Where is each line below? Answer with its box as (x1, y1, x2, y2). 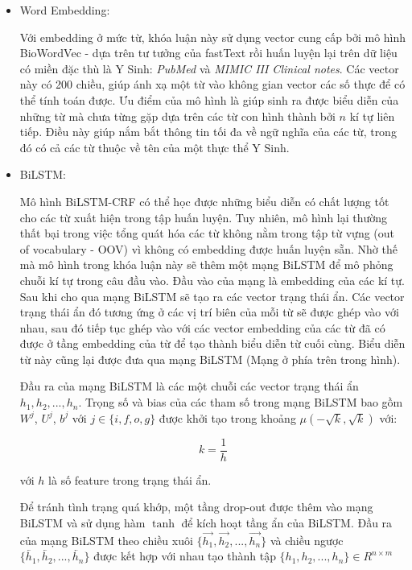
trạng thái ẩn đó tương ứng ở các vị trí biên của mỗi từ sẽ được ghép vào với (19, 304, 399, 320)
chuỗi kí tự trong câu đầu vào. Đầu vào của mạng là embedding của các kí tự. (19, 271, 405, 288)
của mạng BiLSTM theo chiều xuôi (19, 531, 193, 548)
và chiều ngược (270, 531, 344, 548)
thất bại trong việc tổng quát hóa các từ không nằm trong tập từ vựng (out (19, 225, 395, 242)
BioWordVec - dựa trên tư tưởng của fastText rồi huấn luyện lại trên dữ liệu (19, 44, 398, 61)
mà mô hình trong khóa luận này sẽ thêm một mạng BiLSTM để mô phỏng (19, 256, 393, 273)
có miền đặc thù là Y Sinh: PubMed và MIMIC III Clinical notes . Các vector (19, 60, 399, 76)
